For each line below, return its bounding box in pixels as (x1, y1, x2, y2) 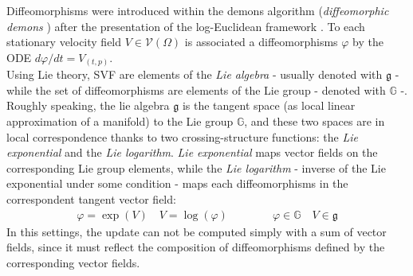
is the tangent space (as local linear (182, 97, 356, 114)
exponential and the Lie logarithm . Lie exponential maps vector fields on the (6, 144, 378, 161)
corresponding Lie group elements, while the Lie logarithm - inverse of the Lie (6, 159, 386, 176)
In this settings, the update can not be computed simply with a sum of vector (6, 223, 387, 239)
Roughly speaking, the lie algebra (6, 97, 170, 114)
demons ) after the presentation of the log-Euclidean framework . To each (6, 17, 365, 34)
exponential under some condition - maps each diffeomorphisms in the (6, 175, 348, 192)
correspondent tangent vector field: (6, 191, 176, 208)
